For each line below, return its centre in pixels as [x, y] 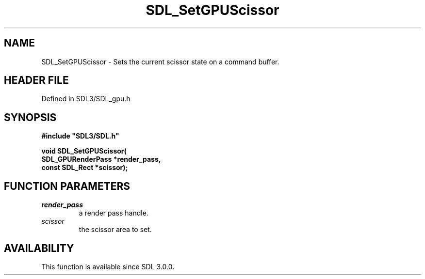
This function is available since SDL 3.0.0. [108, 266]
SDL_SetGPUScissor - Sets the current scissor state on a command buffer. [160, 62]
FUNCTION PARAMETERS [67, 186]
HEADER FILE [36, 80]
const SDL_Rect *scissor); [85, 168]
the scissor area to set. [115, 230]
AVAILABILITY [39, 248]
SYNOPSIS [30, 117]
